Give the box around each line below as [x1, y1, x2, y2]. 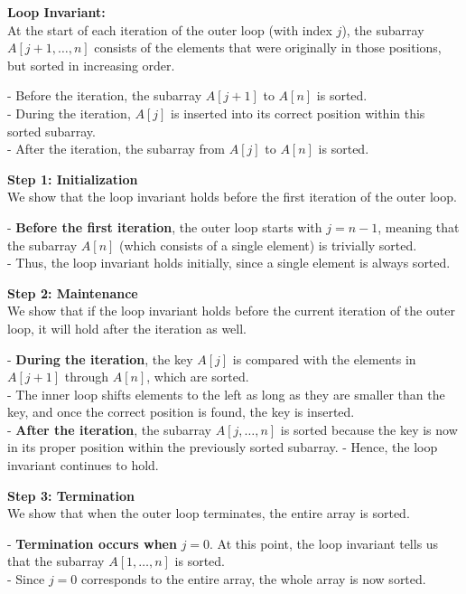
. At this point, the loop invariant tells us [210, 533, 439, 552]
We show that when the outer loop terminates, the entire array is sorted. [7, 504, 410, 523]
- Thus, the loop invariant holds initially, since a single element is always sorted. [7, 253, 451, 272]
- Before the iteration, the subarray [7, 86, 202, 105]
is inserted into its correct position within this [171, 103, 425, 122]
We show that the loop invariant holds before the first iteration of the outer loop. [7, 187, 457, 206]
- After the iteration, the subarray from [7, 139, 226, 158]
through [64, 367, 109, 386]
